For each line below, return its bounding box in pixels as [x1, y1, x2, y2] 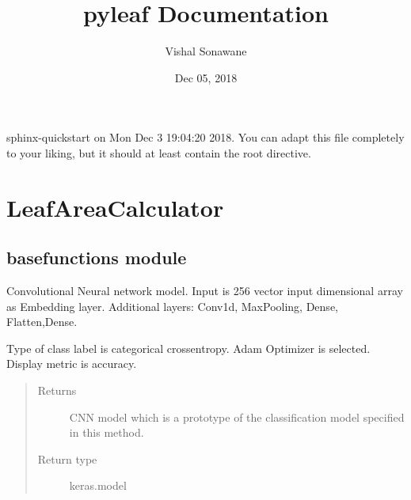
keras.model [69, 477, 127, 494]
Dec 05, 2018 [174, 69, 238, 85]
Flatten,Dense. [6, 313, 78, 330]
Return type [37, 450, 97, 467]
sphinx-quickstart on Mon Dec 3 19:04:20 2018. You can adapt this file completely [6, 129, 405, 146]
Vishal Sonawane [165, 43, 247, 59]
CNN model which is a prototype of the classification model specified [69, 408, 405, 425]
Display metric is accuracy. [6, 355, 137, 372]
